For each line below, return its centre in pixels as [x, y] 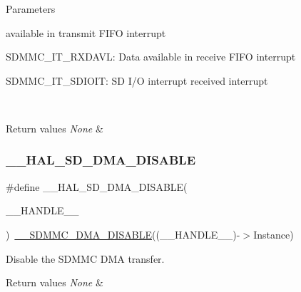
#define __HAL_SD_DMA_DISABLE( [97, 186]
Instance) [274, 234]
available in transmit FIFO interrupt [86, 32]
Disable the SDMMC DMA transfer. [85, 258]
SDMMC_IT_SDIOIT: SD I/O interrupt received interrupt [137, 80]
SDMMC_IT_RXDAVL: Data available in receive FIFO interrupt [151, 57]
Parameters [31, 9]
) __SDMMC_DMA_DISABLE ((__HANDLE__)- [123, 234]
